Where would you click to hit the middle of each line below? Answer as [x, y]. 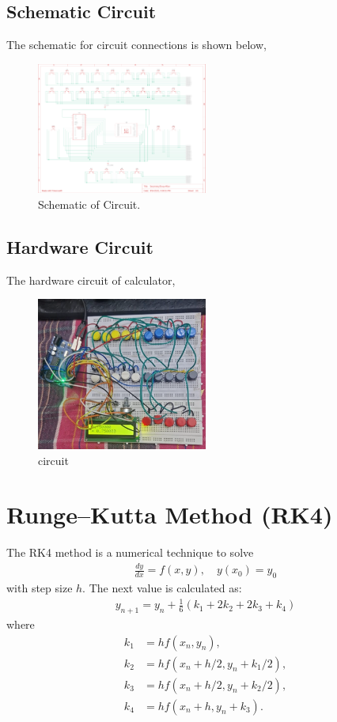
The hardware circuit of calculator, [91, 280]
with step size [40, 588]
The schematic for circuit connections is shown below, [136, 45]
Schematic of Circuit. [89, 204]
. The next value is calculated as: [162, 588]
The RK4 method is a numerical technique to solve [130, 552]
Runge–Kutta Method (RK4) [170, 514]
